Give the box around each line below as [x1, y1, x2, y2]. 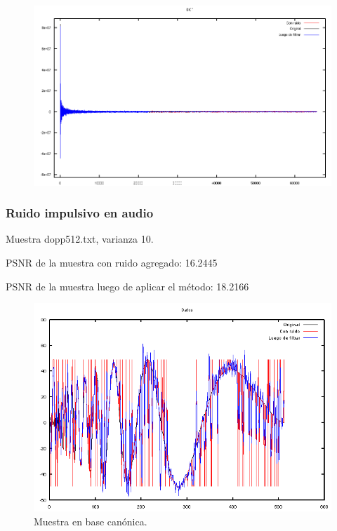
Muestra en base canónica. [34, 513, 147, 528]
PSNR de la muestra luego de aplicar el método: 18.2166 [6, 278, 249, 293]
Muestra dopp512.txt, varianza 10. [6, 231, 154, 246]
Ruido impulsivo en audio [6, 204, 154, 222]
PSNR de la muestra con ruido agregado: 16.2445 [6, 255, 218, 270]
